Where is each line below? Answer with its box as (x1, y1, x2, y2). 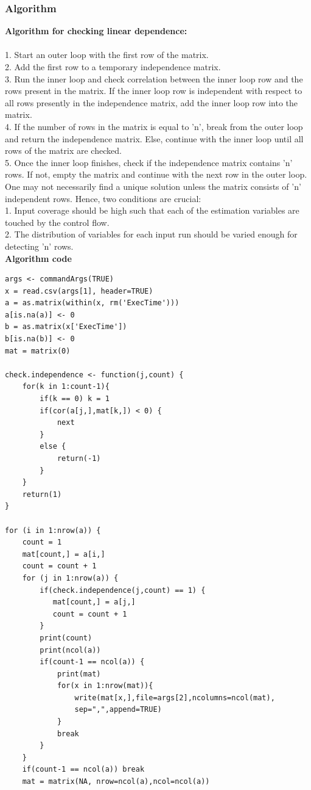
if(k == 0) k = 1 (40, 394, 110, 404)
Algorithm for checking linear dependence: (5, 24, 187, 37)
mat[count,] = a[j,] (52, 598, 136, 607)
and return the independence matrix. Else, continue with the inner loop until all (5, 132, 304, 145)
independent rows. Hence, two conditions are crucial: (5, 192, 201, 205)
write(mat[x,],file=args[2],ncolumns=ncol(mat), (74, 693, 275, 702)
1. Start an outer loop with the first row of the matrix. (5, 48, 209, 61)
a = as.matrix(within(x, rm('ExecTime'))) (5, 299, 180, 308)
